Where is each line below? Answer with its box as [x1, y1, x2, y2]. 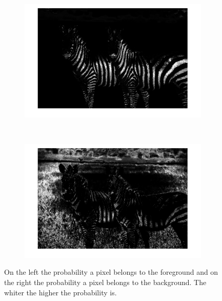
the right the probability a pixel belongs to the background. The [4, 276, 207, 287]
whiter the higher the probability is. [4, 287, 117, 297]
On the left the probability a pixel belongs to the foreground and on [4, 267, 218, 277]
